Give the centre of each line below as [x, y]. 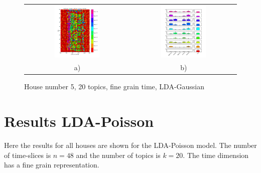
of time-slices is [28, 155]
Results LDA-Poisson [79, 121]
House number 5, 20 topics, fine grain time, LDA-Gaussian [114, 86]
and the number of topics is [118, 155]
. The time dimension [216, 155]
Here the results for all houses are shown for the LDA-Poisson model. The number [130, 145]
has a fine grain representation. [52, 165]
